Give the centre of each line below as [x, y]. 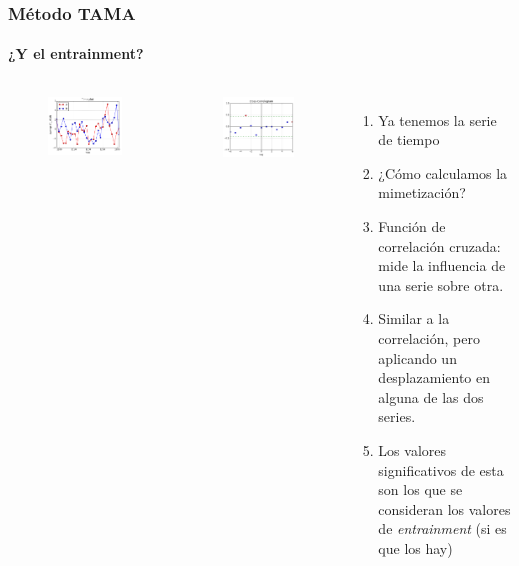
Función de [412, 226]
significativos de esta [441, 469]
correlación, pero [429, 337]
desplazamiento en [434, 377]
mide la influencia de [442, 265]
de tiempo [409, 139]
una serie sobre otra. [441, 284]
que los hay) [415, 547]
